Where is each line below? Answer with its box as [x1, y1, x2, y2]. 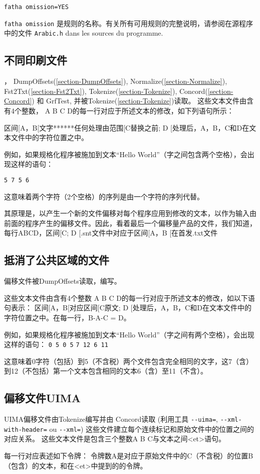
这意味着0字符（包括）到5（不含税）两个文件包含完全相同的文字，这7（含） [4, 355, 253, 366]
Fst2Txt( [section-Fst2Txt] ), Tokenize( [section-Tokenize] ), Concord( [4, 85, 208, 96]
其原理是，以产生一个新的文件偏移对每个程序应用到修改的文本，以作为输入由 [4, 208, 256, 218]
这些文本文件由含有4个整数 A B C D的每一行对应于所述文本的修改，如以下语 [4, 292, 255, 303]
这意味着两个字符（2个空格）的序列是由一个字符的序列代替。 [4, 191, 204, 201]
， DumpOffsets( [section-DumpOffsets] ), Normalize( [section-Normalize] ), [4, 76, 227, 86]
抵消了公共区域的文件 [4, 252, 109, 268]
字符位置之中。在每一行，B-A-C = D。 [4, 312, 131, 322]
